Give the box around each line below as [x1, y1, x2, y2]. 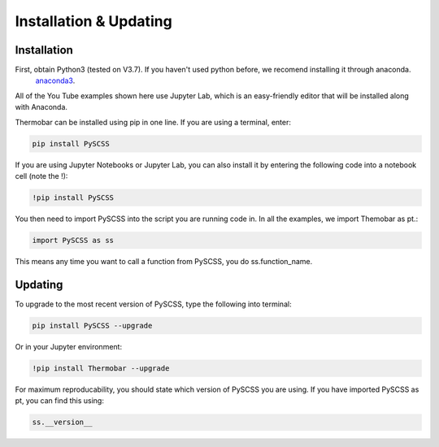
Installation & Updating [15, 12, 172, 30]
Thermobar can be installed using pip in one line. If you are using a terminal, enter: [15, 117, 292, 127]
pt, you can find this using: [15, 396, 105, 406]
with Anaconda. [15, 102, 68, 112]
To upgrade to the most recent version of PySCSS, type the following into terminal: [15, 299, 292, 309]
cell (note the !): [15, 171, 68, 180]
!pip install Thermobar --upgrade [32, 363, 170, 373]
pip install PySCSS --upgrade [32, 321, 153, 330]
